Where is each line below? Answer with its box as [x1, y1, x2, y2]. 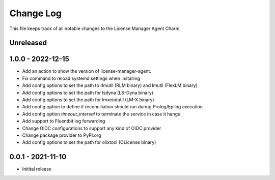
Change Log [9, 8, 62, 19]
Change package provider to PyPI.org [22, 132, 101, 138]
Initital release [22, 166, 52, 172]
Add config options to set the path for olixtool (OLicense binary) [22, 139, 156, 145]
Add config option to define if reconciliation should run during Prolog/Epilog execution [22, 104, 203, 110]
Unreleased [9, 39, 47, 47]
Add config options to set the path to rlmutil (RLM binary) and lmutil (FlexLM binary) [22, 82, 198, 88]
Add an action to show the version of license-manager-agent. [22, 68, 151, 74]
